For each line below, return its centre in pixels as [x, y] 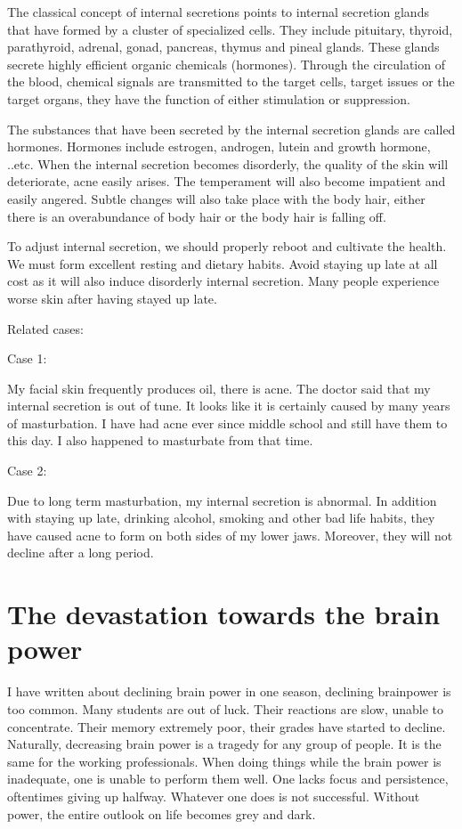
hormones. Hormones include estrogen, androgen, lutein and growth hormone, [219, 146]
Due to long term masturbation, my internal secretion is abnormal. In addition [222, 500]
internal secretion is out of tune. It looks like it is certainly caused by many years [229, 406]
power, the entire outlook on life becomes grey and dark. [162, 813]
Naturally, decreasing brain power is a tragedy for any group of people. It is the [224, 744]
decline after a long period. [81, 553]
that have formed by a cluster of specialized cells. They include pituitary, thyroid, [230, 29]
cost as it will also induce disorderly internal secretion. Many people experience [223, 281]
